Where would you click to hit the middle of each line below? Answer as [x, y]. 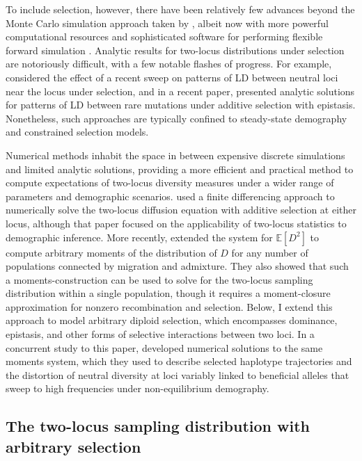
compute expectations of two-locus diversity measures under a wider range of [170, 183]
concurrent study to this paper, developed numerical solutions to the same [164, 347]
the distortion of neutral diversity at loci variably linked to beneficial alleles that [178, 374]
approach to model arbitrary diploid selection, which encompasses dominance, [172, 320]
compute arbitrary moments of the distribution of [111, 252]
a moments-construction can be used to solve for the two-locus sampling [159, 279]
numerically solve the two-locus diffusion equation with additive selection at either [181, 210]
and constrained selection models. [77, 132]
